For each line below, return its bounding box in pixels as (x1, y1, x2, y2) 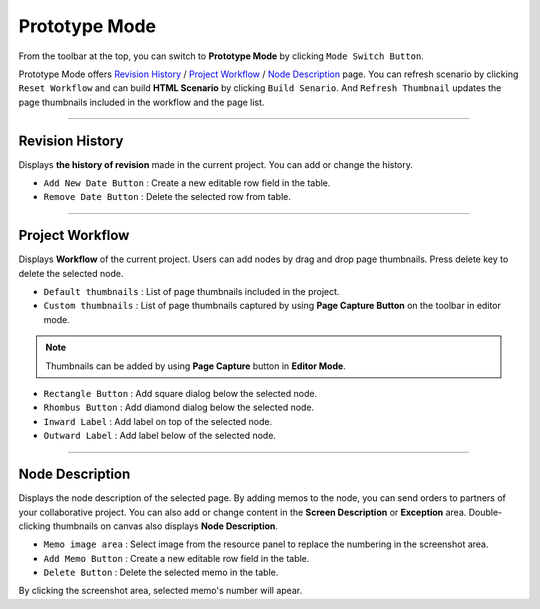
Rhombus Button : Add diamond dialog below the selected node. (43, 401, 315, 414)
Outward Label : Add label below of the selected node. (43, 430, 277, 442)
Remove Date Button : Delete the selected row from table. (43, 191, 292, 203)
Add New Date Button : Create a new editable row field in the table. (43, 177, 331, 189)
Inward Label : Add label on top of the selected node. (43, 415, 273, 427)
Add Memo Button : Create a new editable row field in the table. (43, 552, 310, 564)
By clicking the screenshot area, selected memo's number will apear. (18, 585, 303, 597)
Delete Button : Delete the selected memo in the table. (43, 566, 279, 579)
